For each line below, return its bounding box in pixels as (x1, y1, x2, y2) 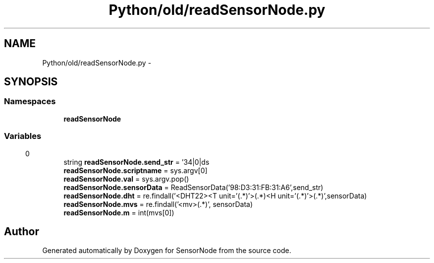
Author (4, 225, 39, 238)
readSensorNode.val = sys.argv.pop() (63, 174, 189, 183)
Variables (4, 131, 42, 141)
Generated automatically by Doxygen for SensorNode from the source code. (42, 246, 291, 255)
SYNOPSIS (4, 75, 58, 88)
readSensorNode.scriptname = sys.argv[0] (63, 166, 208, 175)
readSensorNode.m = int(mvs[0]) (63, 208, 174, 217)
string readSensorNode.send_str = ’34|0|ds (63, 157, 210, 166)
